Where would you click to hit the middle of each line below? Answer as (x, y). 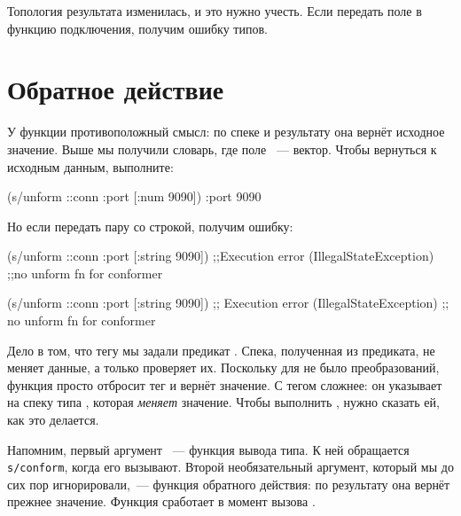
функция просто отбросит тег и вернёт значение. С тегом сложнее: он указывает (225, 384)
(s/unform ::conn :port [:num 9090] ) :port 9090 (134, 196)
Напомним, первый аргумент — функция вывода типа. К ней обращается (208, 449)
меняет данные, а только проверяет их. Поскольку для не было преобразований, (223, 367)
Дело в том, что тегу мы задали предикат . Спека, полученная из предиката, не (221, 350)
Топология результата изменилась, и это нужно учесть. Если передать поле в (215, 11)
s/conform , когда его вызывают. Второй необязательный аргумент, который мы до (230, 467)
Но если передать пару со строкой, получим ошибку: (150, 226)
